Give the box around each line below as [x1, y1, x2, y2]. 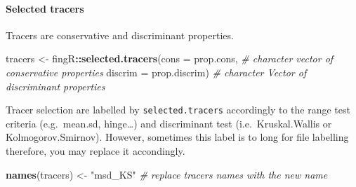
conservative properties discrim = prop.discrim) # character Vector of [6, 64, 307, 79]
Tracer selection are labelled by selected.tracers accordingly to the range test [6, 102, 350, 117]
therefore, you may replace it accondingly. [6, 144, 185, 158]
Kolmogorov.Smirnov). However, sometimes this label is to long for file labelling [6, 130, 349, 144]
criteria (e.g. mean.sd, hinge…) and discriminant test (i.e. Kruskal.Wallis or [6, 116, 332, 130]
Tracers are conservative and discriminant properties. [6, 27, 234, 42]
